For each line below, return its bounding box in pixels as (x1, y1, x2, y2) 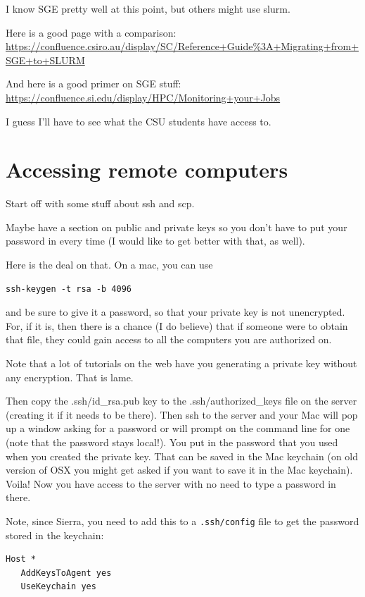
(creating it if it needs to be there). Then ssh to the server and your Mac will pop (6, 407, 358, 421)
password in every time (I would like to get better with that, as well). (6, 233, 305, 248)
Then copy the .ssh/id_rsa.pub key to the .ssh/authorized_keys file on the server (6, 393, 357, 408)
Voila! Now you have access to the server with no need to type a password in (6, 476, 336, 491)
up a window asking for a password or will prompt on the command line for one (6, 421, 350, 436)
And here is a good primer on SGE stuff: (6, 76, 181, 91)
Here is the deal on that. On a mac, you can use (6, 257, 213, 272)
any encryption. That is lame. (6, 369, 134, 384)
